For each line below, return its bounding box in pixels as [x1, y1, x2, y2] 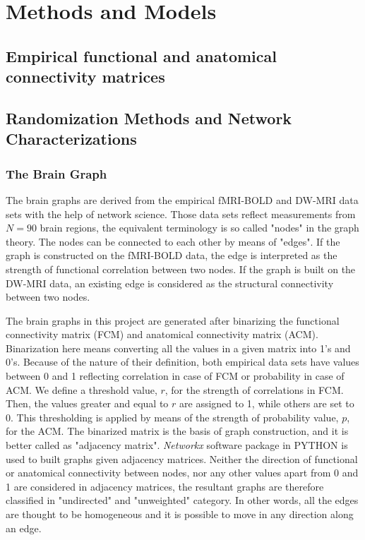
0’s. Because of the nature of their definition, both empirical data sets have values [6, 354, 359, 369]
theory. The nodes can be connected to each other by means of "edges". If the [6, 234, 340, 248]
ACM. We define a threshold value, [6, 382, 157, 397]
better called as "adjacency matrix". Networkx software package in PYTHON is [6, 438, 348, 452]
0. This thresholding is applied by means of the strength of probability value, [6, 409, 339, 424]
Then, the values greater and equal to [6, 396, 169, 411]
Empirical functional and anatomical [6, 44, 277, 66]
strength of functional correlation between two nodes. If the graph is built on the [6, 261, 356, 276]
